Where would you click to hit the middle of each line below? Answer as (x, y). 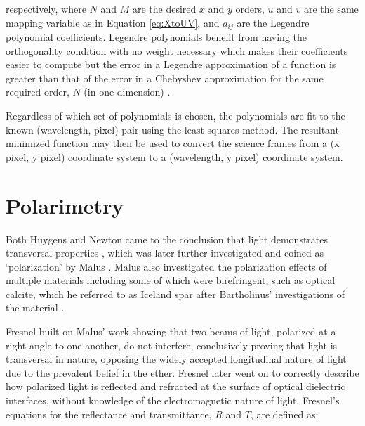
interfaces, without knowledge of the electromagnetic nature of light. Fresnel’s (173, 400)
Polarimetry (65, 205)
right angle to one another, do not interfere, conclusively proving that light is (172, 345)
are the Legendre (273, 22)
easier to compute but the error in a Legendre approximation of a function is (171, 64)
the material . (35, 308)
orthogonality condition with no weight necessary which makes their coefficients (177, 50)
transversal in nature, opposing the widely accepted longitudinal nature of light (176, 359)
